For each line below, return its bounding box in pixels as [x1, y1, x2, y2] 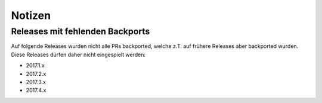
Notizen [11, 9, 51, 22]
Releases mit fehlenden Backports [11, 26, 150, 37]
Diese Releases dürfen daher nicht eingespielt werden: [11, 51, 146, 58]
